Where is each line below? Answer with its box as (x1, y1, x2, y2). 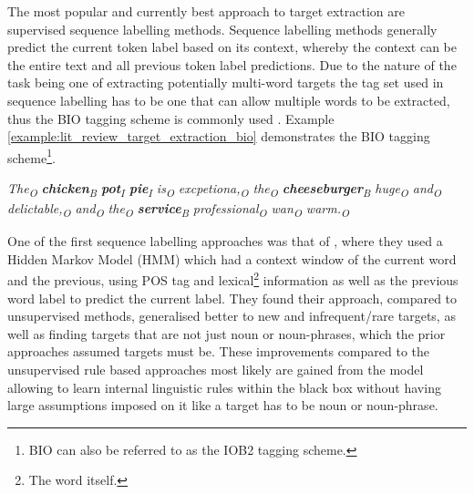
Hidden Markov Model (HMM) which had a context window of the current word (7, 249, 457, 268)
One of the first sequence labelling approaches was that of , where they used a (7, 232, 443, 251)
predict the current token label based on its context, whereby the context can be (7, 37, 458, 57)
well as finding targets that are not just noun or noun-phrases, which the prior (7, 324, 446, 343)
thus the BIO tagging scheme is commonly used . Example (7, 108, 335, 128)
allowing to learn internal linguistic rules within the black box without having (7, 377, 441, 396)
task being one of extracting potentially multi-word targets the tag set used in (7, 73, 444, 92)
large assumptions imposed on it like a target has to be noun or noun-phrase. (7, 396, 438, 415)
